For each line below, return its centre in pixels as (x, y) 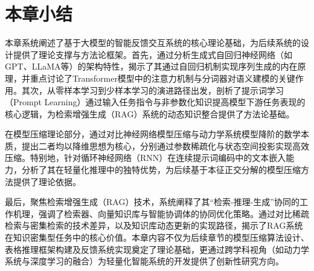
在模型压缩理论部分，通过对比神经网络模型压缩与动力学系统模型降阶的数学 (153, 134)
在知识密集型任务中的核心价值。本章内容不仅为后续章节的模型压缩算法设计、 (157, 237)
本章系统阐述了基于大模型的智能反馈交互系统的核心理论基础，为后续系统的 (153, 43)
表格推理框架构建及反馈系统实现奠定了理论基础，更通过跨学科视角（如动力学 (157, 249)
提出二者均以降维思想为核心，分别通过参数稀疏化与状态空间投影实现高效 (165, 145)
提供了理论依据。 (47, 181)
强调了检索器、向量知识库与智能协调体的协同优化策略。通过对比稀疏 (174, 213)
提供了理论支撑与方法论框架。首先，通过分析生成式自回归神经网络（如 (152, 54)
